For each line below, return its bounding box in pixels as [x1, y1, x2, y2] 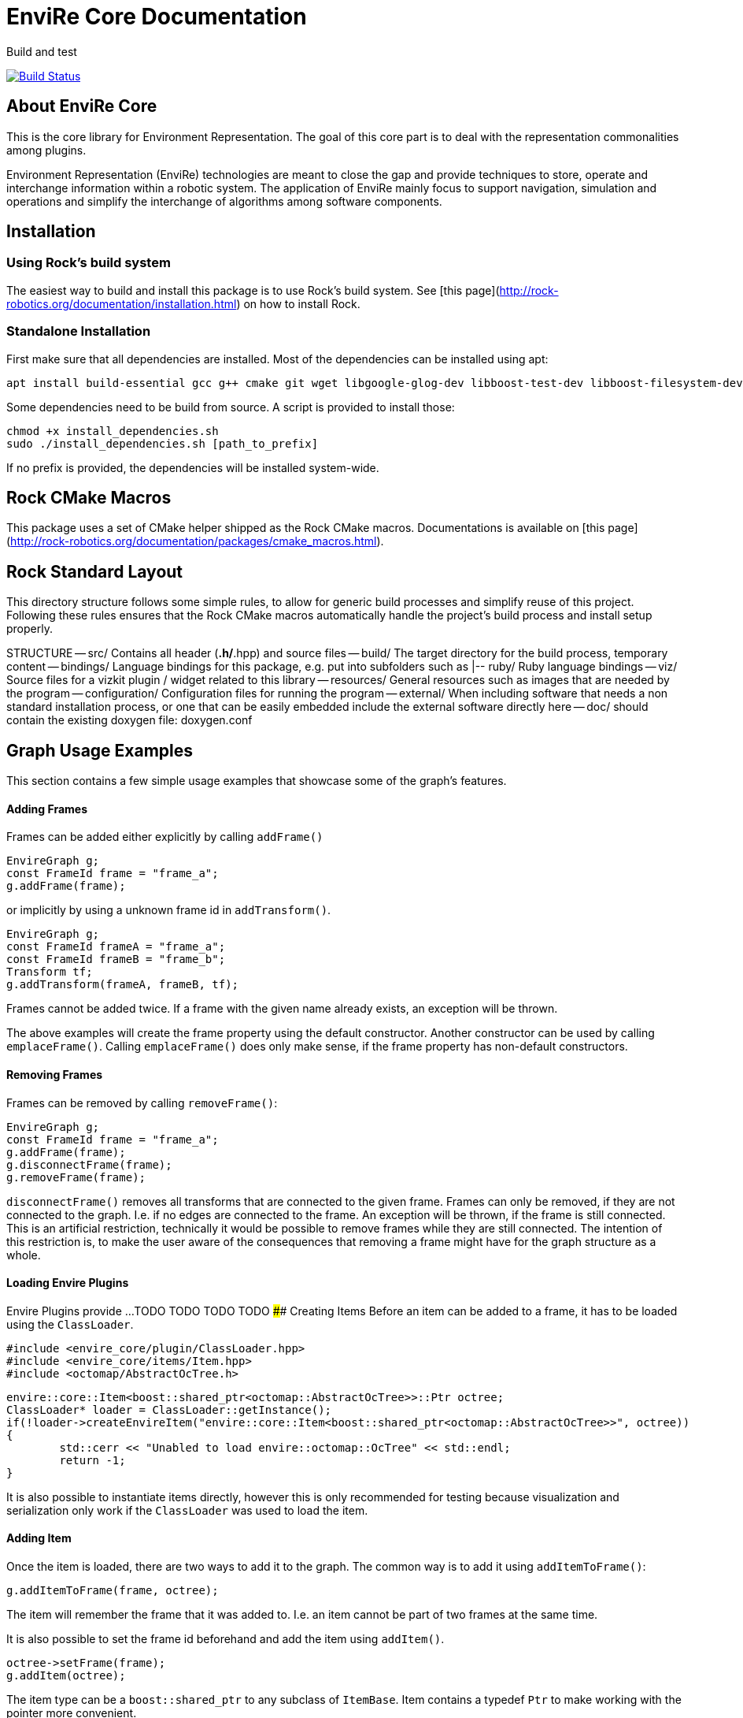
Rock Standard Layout [6, 561, 183, 582]
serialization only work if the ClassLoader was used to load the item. [6, 1503, 368, 1517]
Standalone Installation [6, 323, 151, 340]
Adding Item [6, 1531, 72, 1545]
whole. [6, 1248, 41, 1262]
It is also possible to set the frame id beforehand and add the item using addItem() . [6, 1631, 445, 1645]
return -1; [59, 1453, 126, 1467]
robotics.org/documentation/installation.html [6, 296, 237, 311]
